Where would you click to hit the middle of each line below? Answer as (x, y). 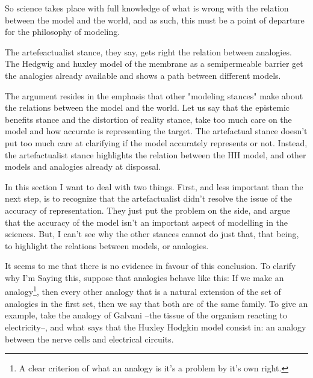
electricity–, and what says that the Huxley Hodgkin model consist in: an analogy (156, 327)
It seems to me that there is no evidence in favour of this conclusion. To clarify (150, 266)
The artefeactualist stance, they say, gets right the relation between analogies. (148, 51)
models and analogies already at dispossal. (83, 166)
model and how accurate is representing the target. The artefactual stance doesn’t (156, 131)
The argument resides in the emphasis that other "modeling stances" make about (154, 95)
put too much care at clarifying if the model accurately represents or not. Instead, (156, 142)
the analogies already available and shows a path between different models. (143, 75)
